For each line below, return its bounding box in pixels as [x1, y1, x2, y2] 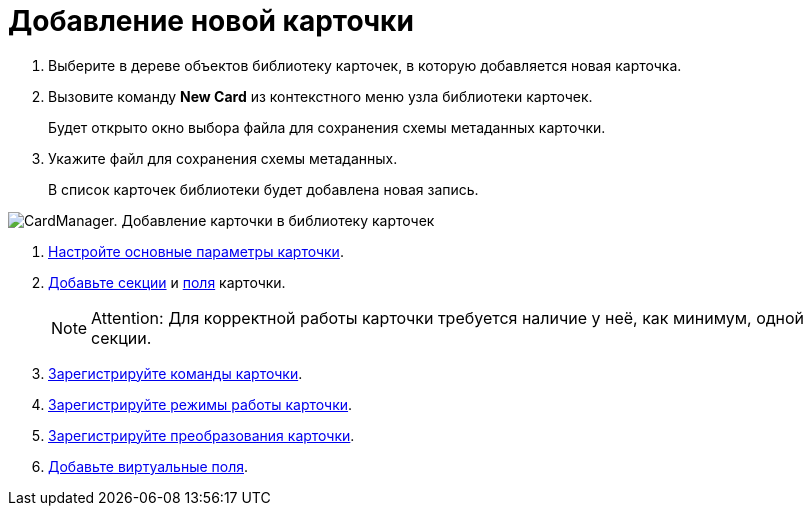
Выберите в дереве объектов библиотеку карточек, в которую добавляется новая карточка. [48, 56, 682, 74]
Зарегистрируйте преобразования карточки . [48, 426, 355, 444]
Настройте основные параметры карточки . [48, 242, 344, 260]
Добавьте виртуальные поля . [48, 457, 249, 475]
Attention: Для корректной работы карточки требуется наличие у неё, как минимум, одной [91, 307, 805, 328]
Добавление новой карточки [8, 4, 414, 38]
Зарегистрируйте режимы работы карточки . [48, 395, 353, 413]
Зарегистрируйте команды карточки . [48, 364, 303, 382]
